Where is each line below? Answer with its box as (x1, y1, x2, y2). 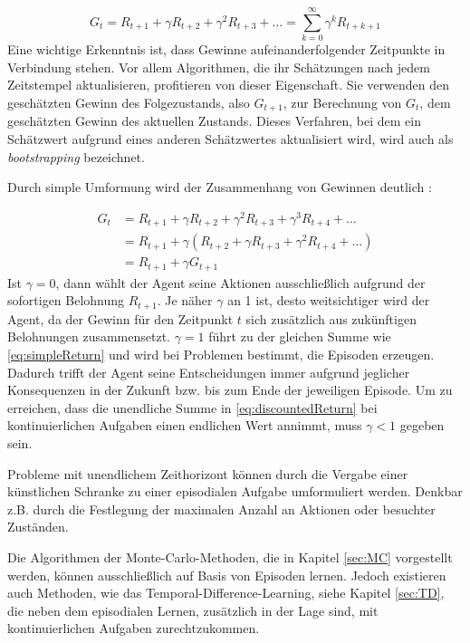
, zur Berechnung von (283, 92, 402, 111)
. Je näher (157, 291, 213, 310)
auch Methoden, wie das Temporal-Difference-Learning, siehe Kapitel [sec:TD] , (7, 583, 445, 602)
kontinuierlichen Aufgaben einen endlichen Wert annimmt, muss (7, 416, 362, 435)
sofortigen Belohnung (7, 291, 125, 310)
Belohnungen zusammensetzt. (7, 327, 170, 346)
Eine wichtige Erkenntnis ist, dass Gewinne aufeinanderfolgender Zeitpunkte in (7, 40, 446, 59)
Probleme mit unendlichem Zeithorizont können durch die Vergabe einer (7, 464, 408, 483)
